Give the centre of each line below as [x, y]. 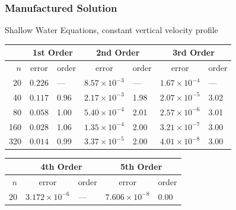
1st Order [53, 52]
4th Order [61, 166]
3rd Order [194, 52]
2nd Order [118, 52]
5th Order [141, 166]
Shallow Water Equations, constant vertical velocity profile [111, 30]
